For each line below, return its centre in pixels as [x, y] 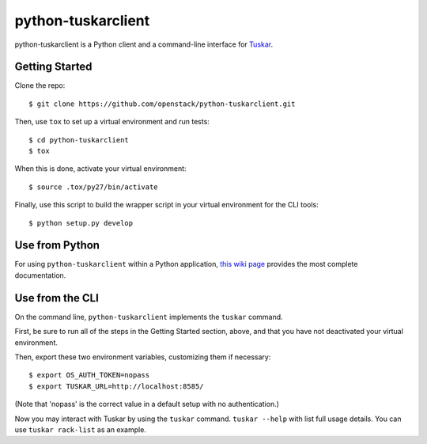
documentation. [40, 275]
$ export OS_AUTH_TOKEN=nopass [89, 375]
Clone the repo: [40, 85]
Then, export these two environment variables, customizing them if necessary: [143, 357]
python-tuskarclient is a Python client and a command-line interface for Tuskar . [144, 44]
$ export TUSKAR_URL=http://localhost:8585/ [117, 386]
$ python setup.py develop [81, 223]
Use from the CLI [57, 298]
